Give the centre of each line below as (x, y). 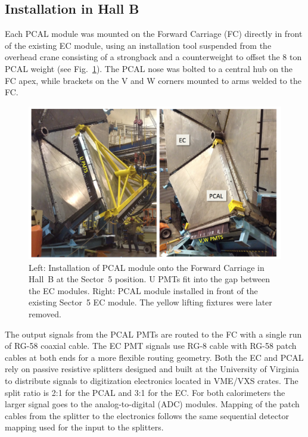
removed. (45, 314)
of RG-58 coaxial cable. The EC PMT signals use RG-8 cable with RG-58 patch (151, 346)
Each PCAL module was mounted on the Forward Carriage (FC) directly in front (154, 34)
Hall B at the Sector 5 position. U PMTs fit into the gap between (150, 279)
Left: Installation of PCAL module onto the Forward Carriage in (147, 267)
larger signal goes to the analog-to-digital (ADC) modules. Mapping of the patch (152, 404)
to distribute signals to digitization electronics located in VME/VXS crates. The (152, 380)
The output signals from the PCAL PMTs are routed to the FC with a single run (153, 334)
